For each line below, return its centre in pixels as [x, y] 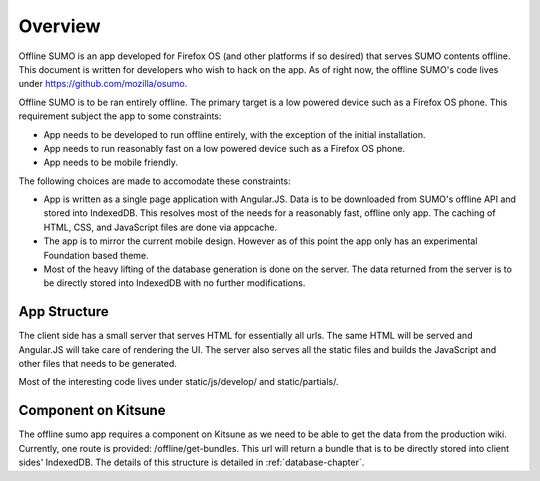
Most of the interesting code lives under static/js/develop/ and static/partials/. [178, 382]
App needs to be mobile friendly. [111, 162]
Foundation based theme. [96, 255]
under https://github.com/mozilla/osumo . [103, 84]
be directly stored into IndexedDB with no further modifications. [174, 283]
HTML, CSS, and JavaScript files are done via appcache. [160, 227]
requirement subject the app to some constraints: [120, 116]
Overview [59, 26]
